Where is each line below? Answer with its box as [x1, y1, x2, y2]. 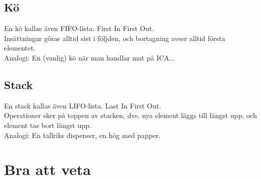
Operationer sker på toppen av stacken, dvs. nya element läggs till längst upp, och [4, 110, 257, 120]
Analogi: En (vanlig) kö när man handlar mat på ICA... [4, 52, 175, 62]
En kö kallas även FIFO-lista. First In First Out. [4, 23, 154, 33]
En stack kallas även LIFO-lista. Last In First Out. [4, 100, 161, 110]
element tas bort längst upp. [4, 119, 91, 130]
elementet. [4, 42, 36, 53]
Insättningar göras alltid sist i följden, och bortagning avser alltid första [4, 32, 225, 43]
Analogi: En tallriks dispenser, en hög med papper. [4, 129, 161, 140]
